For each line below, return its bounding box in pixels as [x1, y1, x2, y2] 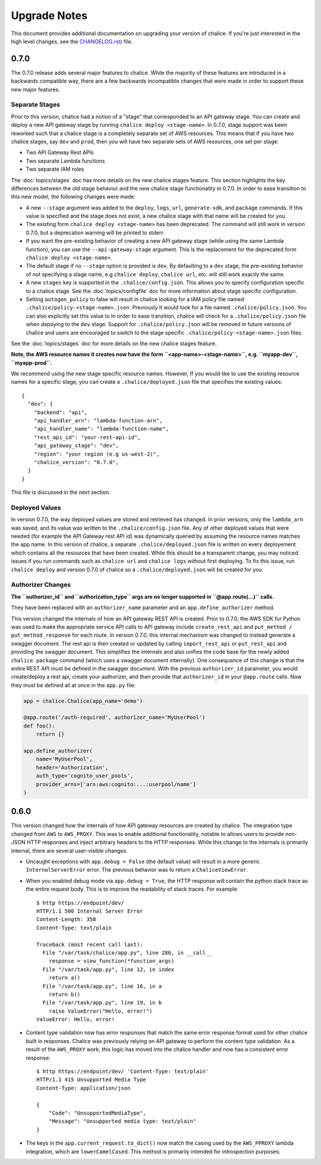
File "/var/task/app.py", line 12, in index [42, 966, 175, 973]
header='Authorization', [36, 764, 109, 771]
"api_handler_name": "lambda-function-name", [33, 425, 169, 433]
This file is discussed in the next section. [11, 488, 111, 496]
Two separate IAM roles [26, 165, 84, 173]
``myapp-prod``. [11, 359, 52, 366]
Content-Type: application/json [36, 1085, 131, 1091]
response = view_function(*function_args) [48, 958, 175, 964]
